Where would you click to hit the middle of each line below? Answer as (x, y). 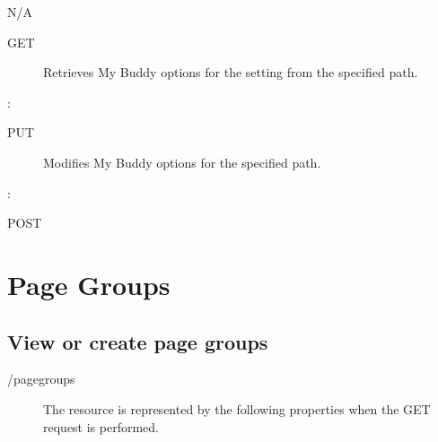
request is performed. (101, 426)
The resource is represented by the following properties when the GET (237, 408)
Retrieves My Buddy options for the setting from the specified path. (231, 72)
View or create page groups (138, 341)
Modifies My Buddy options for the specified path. (182, 162)
